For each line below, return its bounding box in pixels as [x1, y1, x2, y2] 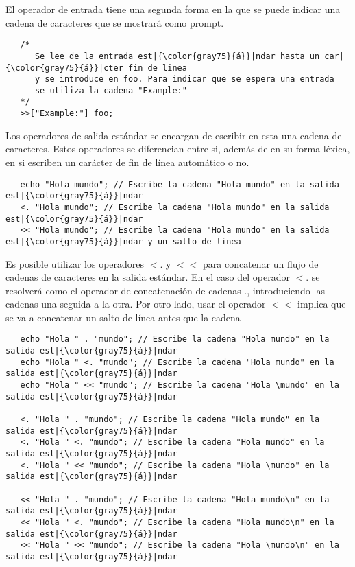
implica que [297, 297, 346, 311]
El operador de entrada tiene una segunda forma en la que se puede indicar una [5, 2, 341, 16]
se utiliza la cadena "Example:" [34, 85, 187, 95]
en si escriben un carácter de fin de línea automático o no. [5, 154, 249, 169]
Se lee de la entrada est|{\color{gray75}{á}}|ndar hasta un [34, 51, 320, 61]
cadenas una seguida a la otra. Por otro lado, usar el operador [5, 297, 266, 311]
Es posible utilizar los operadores [5, 256, 145, 270]
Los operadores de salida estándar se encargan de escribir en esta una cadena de [5, 128, 342, 142]
